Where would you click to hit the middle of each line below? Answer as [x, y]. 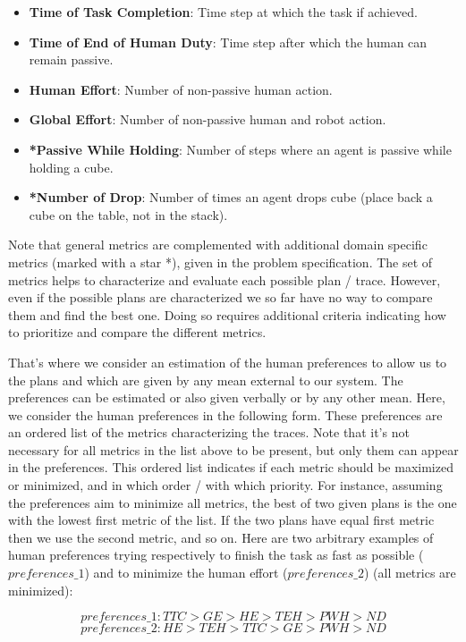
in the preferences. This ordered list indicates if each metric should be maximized [231, 467]
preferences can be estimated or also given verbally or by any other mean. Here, [227, 397]
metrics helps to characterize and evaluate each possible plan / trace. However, [225, 279]
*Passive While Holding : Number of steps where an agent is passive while [240, 149]
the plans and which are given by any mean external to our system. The [206, 380]
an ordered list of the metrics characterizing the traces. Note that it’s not [209, 432]
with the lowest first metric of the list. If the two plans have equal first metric [221, 520]
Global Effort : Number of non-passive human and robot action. [208, 119]
